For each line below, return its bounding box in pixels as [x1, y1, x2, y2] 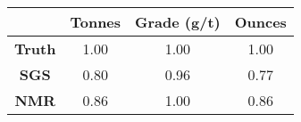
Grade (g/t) [135, 12, 221, 32]
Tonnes [70, 12, 121, 32]
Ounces [234, 12, 287, 32]
